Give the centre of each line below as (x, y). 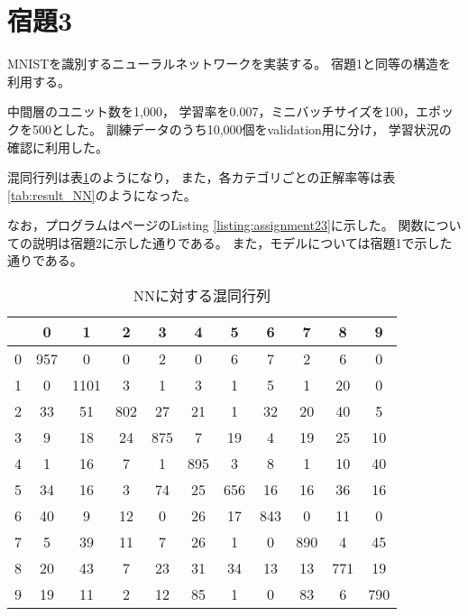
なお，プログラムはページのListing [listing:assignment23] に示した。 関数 (216, 225)
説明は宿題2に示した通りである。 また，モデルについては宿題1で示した (242, 242)
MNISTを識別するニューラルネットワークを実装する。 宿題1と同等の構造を (229, 64)
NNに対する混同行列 (202, 296)
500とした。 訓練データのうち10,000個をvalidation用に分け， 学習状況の (242, 129)
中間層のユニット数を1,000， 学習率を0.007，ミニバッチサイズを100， (212, 111)
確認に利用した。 (58, 147)
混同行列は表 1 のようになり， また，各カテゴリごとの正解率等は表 (202, 177)
